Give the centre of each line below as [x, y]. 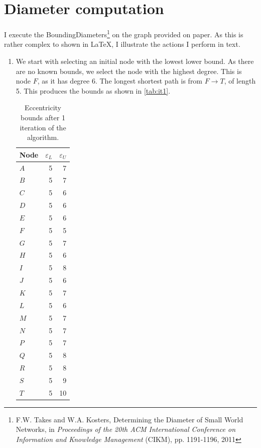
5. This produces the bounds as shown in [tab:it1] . [93, 90]
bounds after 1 [43, 117]
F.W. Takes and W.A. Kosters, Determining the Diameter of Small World [129, 419]
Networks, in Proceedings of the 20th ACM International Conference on [125, 429]
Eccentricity [43, 107]
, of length [240, 81]
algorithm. [43, 137]
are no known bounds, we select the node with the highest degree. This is [129, 71]
